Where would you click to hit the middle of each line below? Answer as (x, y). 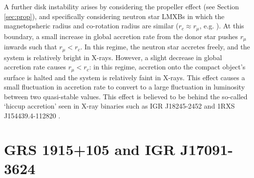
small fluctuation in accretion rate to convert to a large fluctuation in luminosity (125, 87)
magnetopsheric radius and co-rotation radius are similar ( (91, 26)
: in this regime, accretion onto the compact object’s (167, 67)
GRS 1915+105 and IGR (90, 149)
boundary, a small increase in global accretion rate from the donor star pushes (121, 36)
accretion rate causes (35, 67)
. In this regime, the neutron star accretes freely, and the (165, 47)
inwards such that (31, 47)
